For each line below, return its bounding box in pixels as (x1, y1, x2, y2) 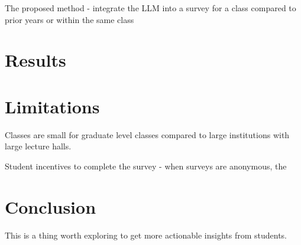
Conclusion (5, 194, 96, 218)
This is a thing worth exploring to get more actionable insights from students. (5, 228, 287, 241)
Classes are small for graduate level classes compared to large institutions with (5, 128, 290, 141)
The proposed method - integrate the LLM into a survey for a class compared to (5, 2, 296, 14)
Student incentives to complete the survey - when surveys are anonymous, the (5, 159, 287, 172)
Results (5, 48, 66, 72)
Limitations (5, 94, 100, 118)
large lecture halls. (5, 140, 72, 152)
